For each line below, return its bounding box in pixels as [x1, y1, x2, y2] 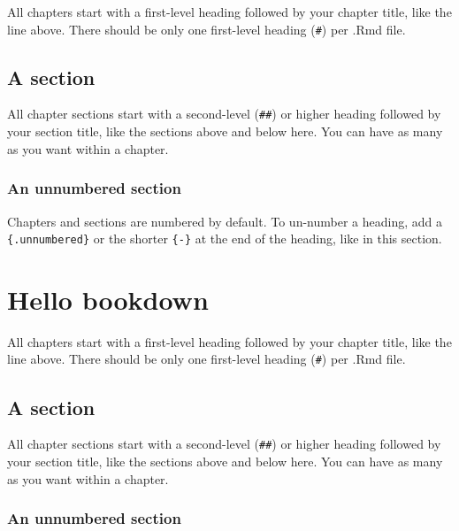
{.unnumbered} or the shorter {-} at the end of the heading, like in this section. [7, 229, 442, 248]
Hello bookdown [7, 281, 209, 317]
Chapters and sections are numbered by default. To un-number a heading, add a [7, 212, 442, 230]
